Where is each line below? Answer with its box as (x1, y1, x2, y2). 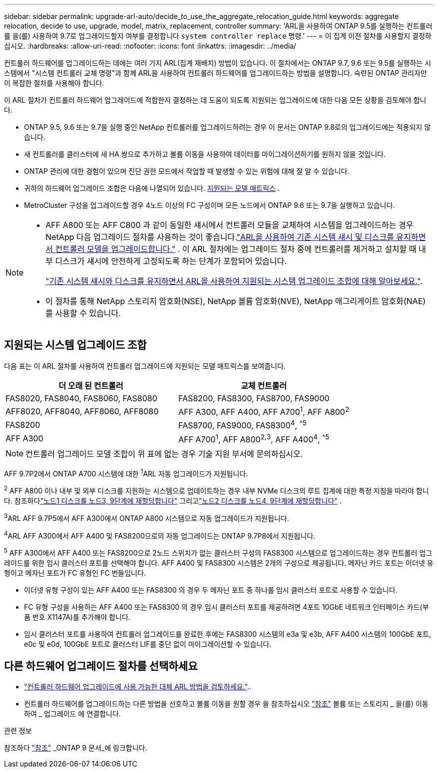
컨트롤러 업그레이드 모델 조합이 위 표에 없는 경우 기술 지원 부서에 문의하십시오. (25, 448, 303, 459)
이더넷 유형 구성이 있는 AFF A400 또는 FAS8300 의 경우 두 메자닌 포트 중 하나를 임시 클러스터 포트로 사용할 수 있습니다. (24, 586, 397, 595)
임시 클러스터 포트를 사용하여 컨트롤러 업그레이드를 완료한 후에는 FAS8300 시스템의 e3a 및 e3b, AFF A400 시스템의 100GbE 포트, (24, 630, 431, 639)
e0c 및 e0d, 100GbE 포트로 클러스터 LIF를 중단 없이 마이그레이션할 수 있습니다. (24, 640, 271, 649)
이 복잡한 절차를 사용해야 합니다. (4, 79, 104, 87)
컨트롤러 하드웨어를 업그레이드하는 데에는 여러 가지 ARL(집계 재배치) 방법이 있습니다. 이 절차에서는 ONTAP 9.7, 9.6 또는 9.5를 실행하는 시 (4, 59, 431, 67)
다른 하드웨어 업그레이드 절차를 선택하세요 (4, 659, 197, 672)
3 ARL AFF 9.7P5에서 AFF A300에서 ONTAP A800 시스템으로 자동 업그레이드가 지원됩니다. (4, 512, 289, 523)
